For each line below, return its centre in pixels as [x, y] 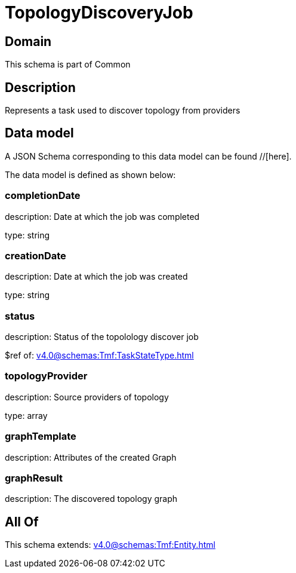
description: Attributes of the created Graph [91, 457]
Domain [28, 41]
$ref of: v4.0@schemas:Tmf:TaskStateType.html [99, 356]
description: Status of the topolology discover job [102, 337]
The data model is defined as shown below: [90, 174]
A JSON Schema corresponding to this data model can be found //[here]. [148, 156]
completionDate [43, 196]
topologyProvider [46, 376]
